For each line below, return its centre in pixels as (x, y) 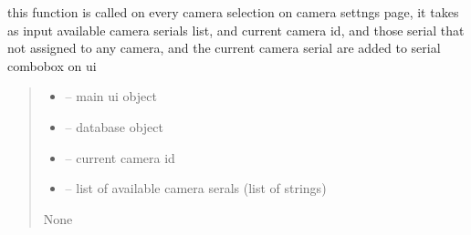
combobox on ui (52, 65)
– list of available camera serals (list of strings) (196, 188)
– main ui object (111, 96)
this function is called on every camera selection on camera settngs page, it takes (233, 12)
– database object (115, 126)
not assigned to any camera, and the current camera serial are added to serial (224, 48)
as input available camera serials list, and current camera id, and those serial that (236, 30)
